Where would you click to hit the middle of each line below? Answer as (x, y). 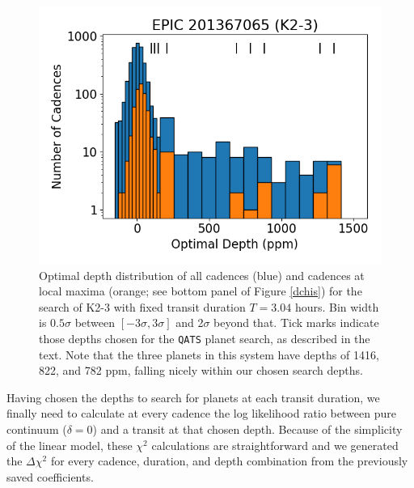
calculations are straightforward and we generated (275, 445)
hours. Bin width (337, 306)
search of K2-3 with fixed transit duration (142, 306)
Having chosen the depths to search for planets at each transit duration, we (193, 397)
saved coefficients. (50, 476)
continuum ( (37, 429)
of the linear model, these (70, 445)
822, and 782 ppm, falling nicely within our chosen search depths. (201, 370)
